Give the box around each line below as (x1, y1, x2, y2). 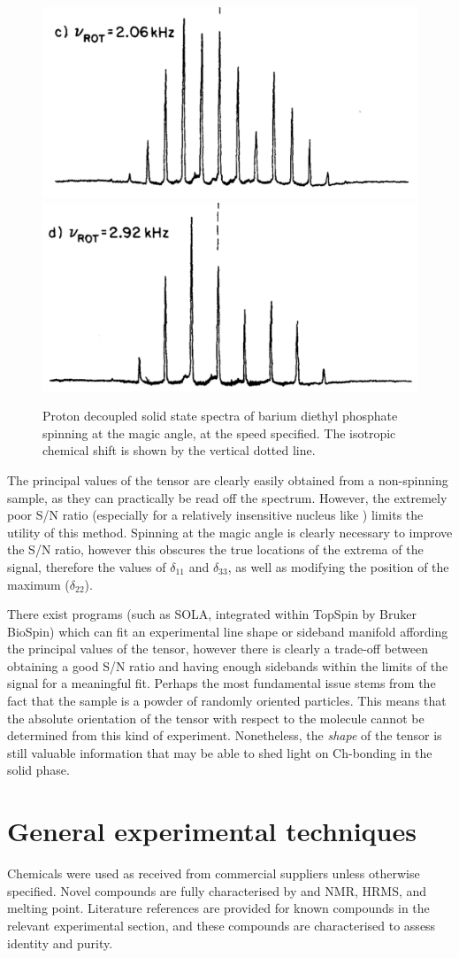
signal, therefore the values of (7, 557, 166, 576)
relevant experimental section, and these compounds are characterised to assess (7, 916, 436, 934)
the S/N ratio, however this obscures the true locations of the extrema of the (7, 540, 424, 559)
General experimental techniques (7, 813, 417, 849)
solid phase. (7, 761, 70, 779)
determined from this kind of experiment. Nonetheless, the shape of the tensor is (7, 726, 442, 745)
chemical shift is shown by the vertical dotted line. (42, 441, 316, 460)
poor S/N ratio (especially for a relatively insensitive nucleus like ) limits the (7, 506, 424, 524)
